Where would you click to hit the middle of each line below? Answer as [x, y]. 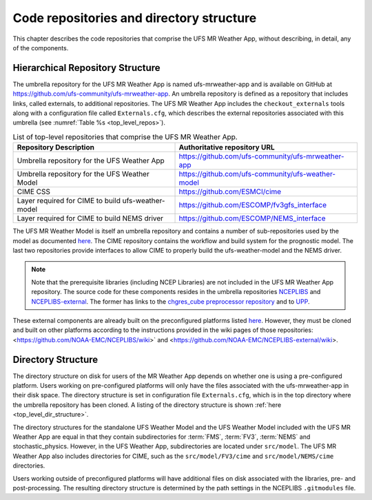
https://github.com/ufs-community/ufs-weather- [257, 174]
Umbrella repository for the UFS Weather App [91, 160]
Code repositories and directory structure [135, 18]
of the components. [41, 48]
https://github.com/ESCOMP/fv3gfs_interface [253, 205]
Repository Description [55, 147]
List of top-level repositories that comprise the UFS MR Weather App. [125, 136]
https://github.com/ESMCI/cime [230, 191]
